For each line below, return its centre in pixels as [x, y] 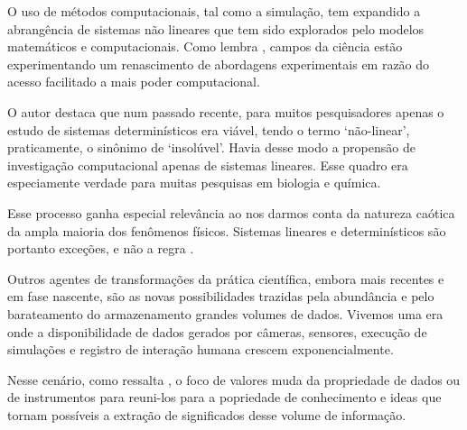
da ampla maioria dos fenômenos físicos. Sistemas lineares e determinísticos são [227, 230]
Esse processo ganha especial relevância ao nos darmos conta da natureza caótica [231, 212]
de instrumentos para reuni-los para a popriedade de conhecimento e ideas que [224, 397]
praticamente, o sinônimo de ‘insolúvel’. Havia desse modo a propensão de [211, 147]
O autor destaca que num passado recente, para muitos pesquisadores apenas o [226, 111]
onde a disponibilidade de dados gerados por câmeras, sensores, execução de [217, 331]
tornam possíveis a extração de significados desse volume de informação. [207, 414]
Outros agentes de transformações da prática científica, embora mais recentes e [226, 278]
